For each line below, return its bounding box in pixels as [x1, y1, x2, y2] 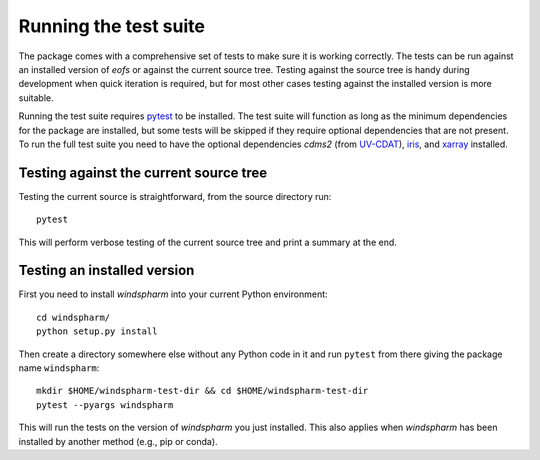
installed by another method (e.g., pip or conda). [18, 435, 219, 447]
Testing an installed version [18, 262, 195, 279]
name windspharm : [18, 362, 100, 374]
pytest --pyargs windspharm [36, 399, 174, 410]
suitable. [18, 91, 54, 104]
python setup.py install [36, 326, 158, 337]
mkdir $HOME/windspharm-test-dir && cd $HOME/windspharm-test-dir [36, 385, 369, 397]
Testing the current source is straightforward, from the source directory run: [18, 190, 332, 202]
